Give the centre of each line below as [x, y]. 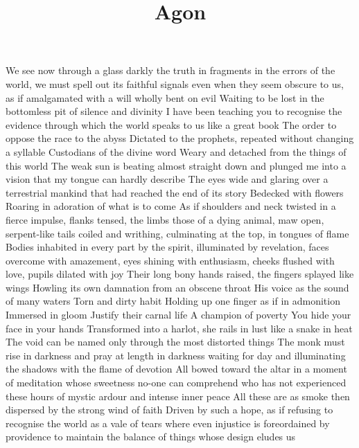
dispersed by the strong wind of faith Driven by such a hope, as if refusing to [169, 410]
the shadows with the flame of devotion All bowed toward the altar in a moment [176, 369]
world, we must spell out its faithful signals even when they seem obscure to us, [175, 83]
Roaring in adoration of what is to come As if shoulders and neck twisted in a [171, 206]
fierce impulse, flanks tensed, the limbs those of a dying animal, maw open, [165, 219]
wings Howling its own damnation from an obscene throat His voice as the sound [177, 287]
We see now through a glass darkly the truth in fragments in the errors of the [170, 70]
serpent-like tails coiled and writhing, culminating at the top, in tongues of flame [177, 233]
